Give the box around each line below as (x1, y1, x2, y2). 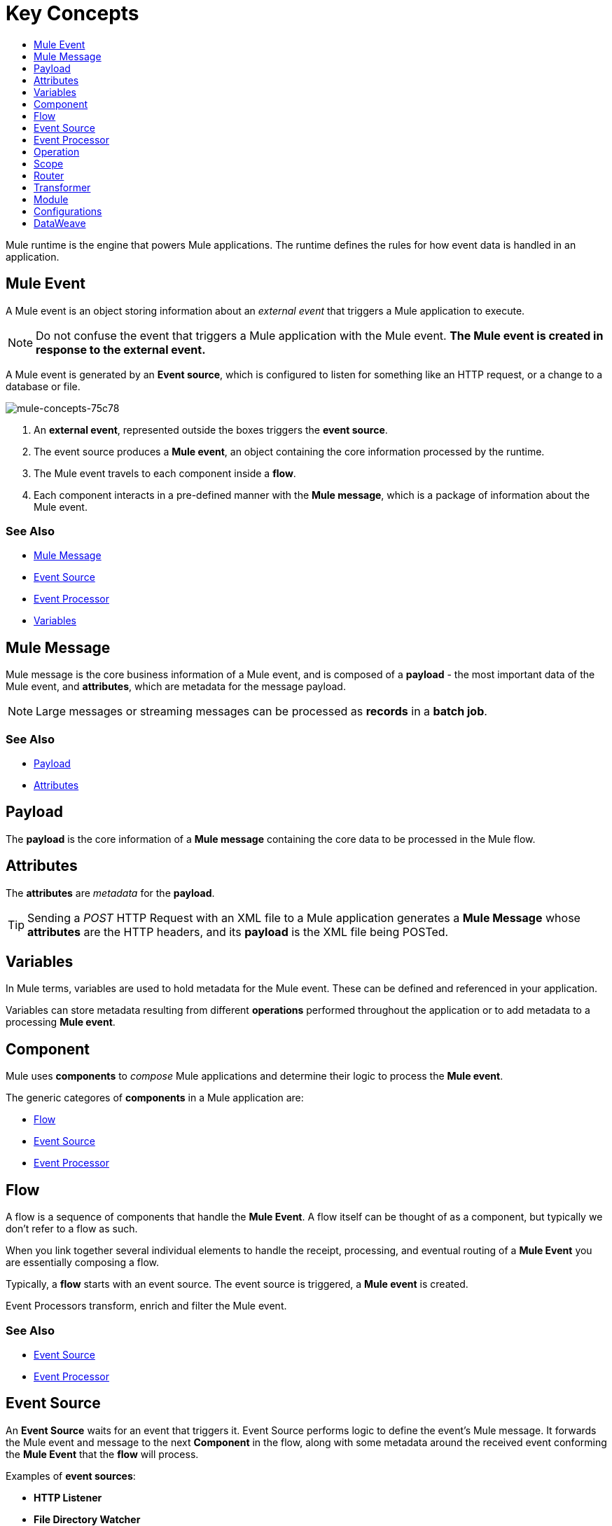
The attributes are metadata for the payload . (6, 886, 215, 899)
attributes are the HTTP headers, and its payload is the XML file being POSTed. (27, 924, 449, 939)
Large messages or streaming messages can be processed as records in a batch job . (36, 704, 487, 719)
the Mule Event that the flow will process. (6, 1448, 199, 1460)
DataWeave (34, 216, 86, 229)
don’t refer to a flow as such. (6, 1223, 138, 1235)
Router (34, 169, 64, 181)
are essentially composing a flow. (6, 1256, 160, 1269)
